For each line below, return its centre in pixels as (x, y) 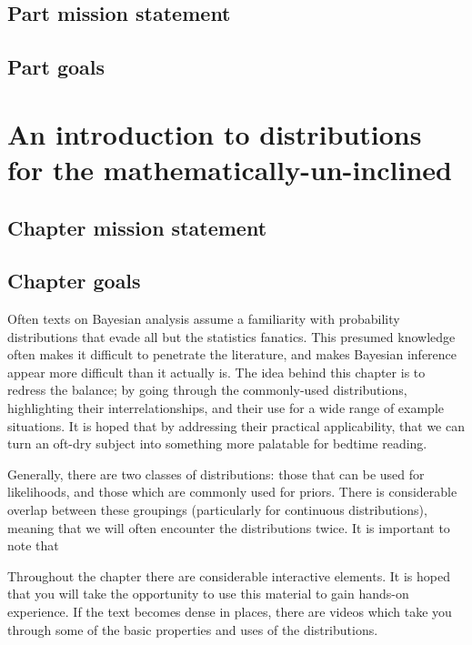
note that (33, 545)
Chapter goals (74, 281)
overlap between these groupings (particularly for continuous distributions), (217, 510)
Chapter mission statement (137, 227)
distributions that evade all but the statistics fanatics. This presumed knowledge (231, 336)
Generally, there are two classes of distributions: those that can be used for (216, 474)
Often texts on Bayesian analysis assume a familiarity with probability (204, 319)
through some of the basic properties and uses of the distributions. (193, 629)
